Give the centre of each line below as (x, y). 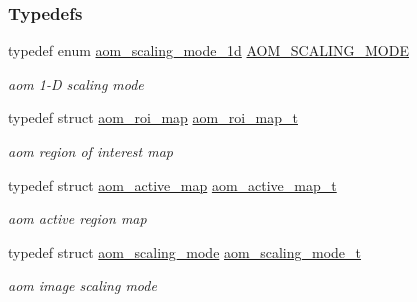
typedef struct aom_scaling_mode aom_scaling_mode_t (184, 251)
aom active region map (77, 218)
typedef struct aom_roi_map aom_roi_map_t (153, 117)
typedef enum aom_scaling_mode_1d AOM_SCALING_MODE (208, 50)
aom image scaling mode (82, 285)
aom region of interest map (90, 151)
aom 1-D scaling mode (76, 83)
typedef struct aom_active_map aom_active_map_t (172, 184)
